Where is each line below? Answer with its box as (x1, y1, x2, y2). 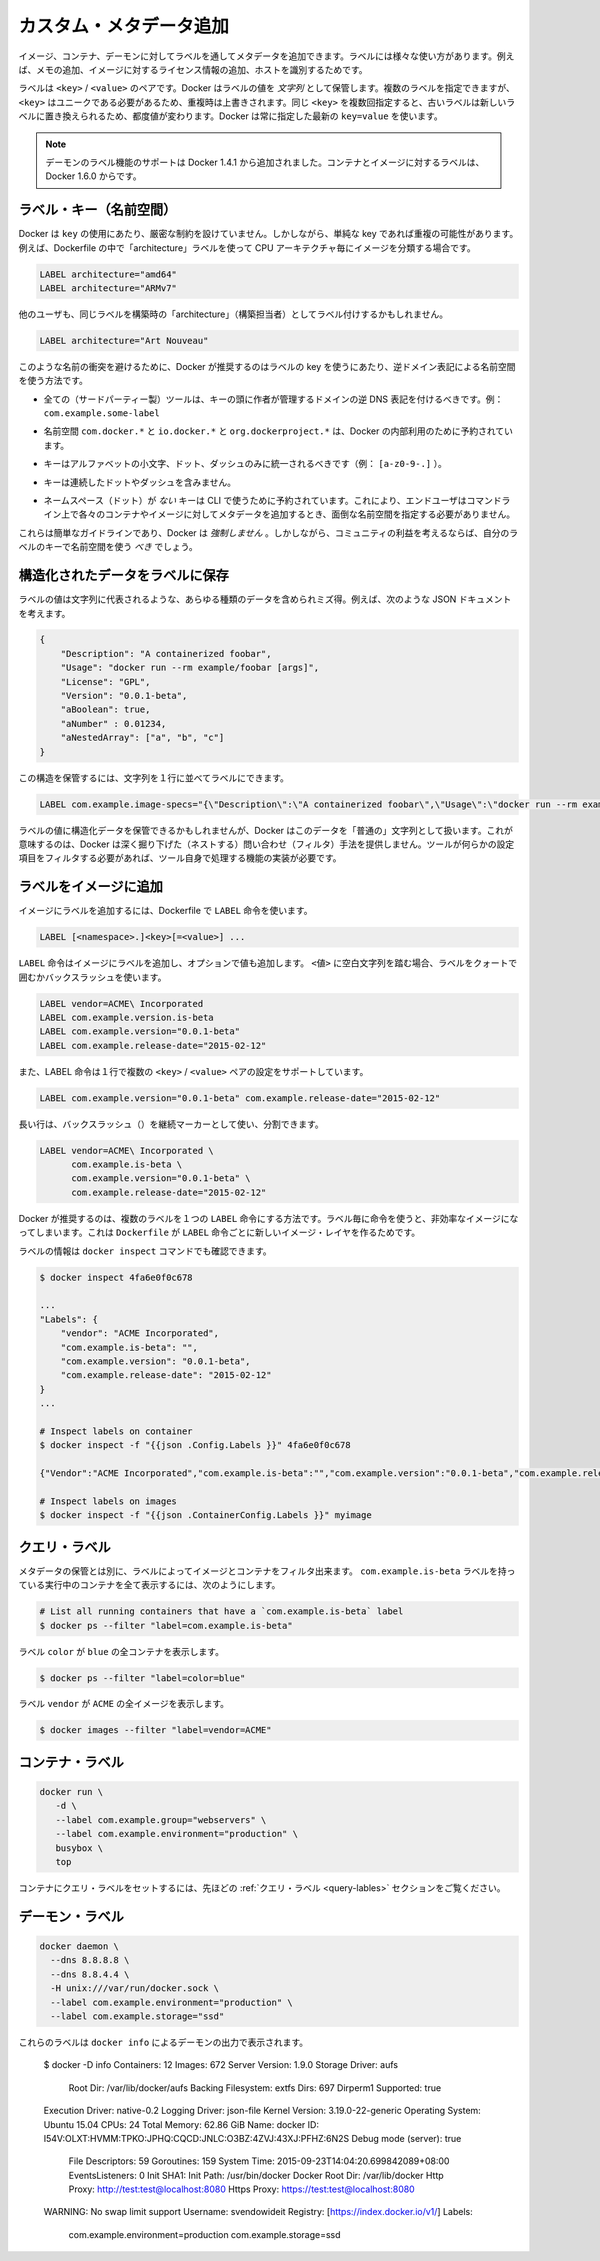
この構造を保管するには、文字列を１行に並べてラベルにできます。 (18, 771, 290, 784)
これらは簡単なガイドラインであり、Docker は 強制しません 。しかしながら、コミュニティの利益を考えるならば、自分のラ (18, 526, 519, 539)
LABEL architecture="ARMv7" (39, 282, 177, 294)
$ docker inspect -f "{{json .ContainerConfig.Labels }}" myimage (39, 1510, 372, 1521)
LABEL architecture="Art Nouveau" (39, 335, 209, 346)
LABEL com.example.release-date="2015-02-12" (39, 1040, 267, 1051)
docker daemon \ (39, 1941, 120, 1952)
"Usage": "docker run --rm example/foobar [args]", (60, 662, 320, 674)
